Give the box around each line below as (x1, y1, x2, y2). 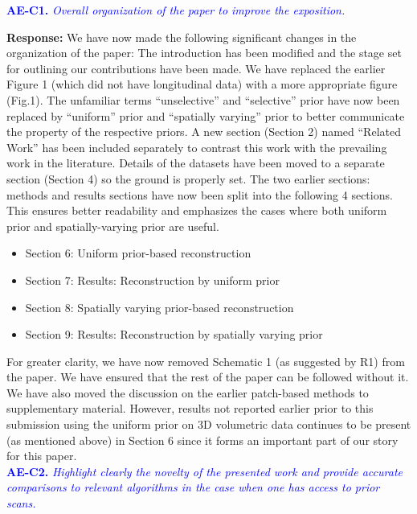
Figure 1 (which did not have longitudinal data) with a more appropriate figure (6, 76, 398, 93)
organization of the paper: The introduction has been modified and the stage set (6, 44, 402, 61)
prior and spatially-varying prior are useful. (6, 217, 219, 234)
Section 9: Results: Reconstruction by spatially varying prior (25, 326, 323, 343)
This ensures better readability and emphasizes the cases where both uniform (6, 202, 387, 219)
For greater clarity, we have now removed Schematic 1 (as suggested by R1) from (6, 352, 405, 369)
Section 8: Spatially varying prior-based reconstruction (25, 298, 294, 315)
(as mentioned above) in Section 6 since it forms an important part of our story (6, 431, 399, 448)
